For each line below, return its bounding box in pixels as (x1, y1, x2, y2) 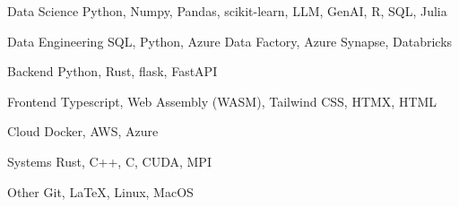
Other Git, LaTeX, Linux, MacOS (7, 182, 194, 201)
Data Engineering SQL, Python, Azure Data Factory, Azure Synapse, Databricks (7, 31, 453, 50)
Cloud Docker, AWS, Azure (7, 122, 159, 141)
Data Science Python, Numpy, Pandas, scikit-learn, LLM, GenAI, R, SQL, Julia (7, 2, 447, 20)
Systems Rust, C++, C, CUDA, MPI (7, 151, 212, 170)
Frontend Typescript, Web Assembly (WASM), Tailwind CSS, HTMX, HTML (7, 91, 437, 110)
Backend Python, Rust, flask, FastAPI (7, 62, 218, 81)
